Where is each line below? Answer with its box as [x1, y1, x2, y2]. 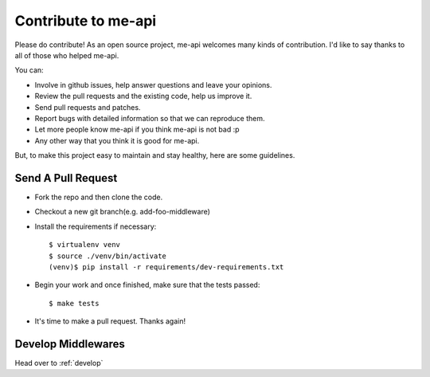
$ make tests [49, 299, 100, 308]
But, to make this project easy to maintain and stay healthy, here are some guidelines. [14, 151, 295, 160]
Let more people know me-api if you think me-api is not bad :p [34, 124, 240, 135]
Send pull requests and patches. [34, 102, 141, 112]
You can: [14, 65, 44, 75]
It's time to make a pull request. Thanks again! [34, 316, 186, 326]
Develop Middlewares [14, 337, 125, 351]
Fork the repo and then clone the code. [34, 192, 163, 202]
